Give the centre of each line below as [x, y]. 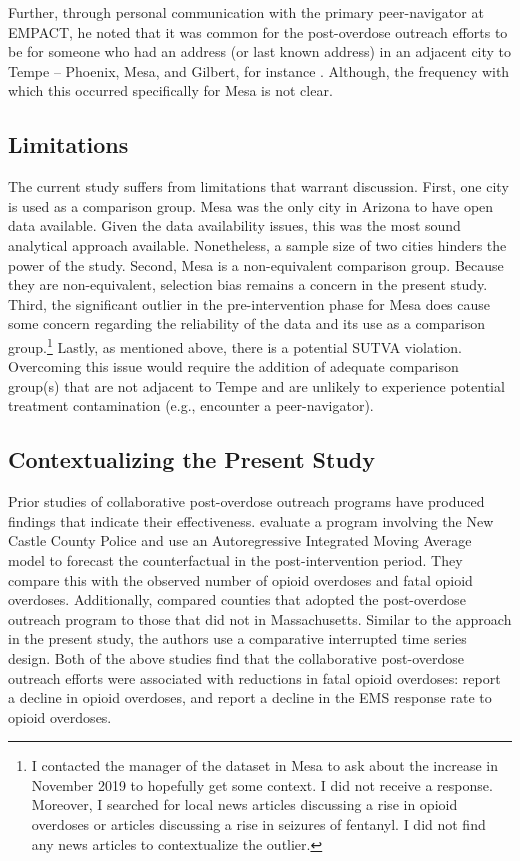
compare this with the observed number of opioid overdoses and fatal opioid [240, 579]
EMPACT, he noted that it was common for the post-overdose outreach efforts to [258, 31]
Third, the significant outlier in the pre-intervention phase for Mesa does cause [249, 303]
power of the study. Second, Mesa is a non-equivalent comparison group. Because [256, 264]
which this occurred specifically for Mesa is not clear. [170, 90]
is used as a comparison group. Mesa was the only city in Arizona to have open [251, 205]
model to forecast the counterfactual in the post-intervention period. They [235, 559]
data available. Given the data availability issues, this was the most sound [234, 225]
